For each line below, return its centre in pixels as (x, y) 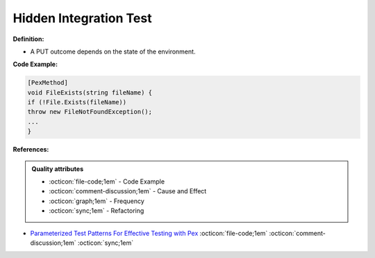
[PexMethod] (48, 83)
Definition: (28, 39)
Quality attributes (57, 169)
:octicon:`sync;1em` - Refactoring (97, 211)
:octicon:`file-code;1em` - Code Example (107, 182)
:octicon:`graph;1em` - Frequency (97, 201)
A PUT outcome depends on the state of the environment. (113, 51)
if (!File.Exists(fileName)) (77, 102)
